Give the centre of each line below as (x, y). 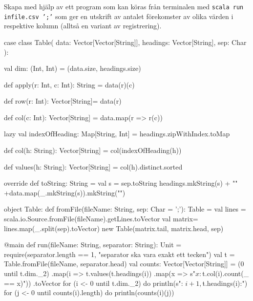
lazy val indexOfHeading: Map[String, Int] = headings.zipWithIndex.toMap (117, 134)
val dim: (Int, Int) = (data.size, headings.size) (73, 68)
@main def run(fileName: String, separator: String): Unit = (93, 245)
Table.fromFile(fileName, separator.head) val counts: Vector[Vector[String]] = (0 (124, 264)
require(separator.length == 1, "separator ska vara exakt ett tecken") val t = (119, 254)
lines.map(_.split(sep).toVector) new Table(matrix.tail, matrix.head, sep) (114, 228)
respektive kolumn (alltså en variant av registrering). (83, 26)
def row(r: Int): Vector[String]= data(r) (63, 101)
